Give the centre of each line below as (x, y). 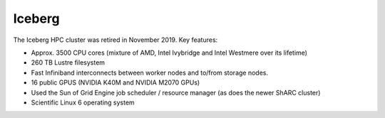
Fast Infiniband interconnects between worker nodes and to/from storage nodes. (150, 73)
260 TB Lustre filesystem (68, 63)
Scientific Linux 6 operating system (83, 102)
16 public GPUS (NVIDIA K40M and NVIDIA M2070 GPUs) (115, 82)
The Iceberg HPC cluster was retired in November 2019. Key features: (115, 40)
